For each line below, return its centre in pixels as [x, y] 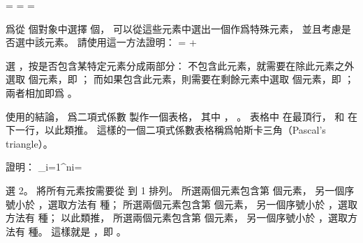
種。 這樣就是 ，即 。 [77, 231]
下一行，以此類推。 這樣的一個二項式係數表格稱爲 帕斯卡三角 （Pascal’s [166, 130]
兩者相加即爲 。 [42, 92]
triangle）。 [29, 143]
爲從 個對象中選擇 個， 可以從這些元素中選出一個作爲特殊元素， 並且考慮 [173, 28]
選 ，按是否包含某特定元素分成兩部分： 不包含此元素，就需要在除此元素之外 [180, 65]
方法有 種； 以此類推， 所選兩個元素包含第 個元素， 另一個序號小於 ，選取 [177, 218]
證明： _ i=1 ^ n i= [44, 167]
